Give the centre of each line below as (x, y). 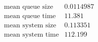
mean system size (30, 26)
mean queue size (28, 7)
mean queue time (30, 16)
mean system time (31, 35)
